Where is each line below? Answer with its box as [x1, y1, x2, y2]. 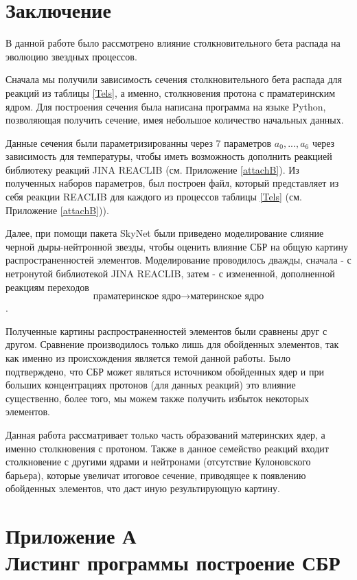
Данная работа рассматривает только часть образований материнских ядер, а [5, 427, 325, 441]
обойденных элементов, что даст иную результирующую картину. [5, 481, 280, 496]
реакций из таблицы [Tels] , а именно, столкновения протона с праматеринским [5, 85, 336, 100]
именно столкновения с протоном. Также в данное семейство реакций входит [5, 441, 329, 455]
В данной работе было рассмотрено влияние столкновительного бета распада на [5, 36, 341, 50]
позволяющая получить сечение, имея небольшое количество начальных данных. [5, 113, 344, 127]
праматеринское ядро [93, 292, 181, 302]
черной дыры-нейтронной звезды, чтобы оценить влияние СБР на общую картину [5, 239, 349, 253]
